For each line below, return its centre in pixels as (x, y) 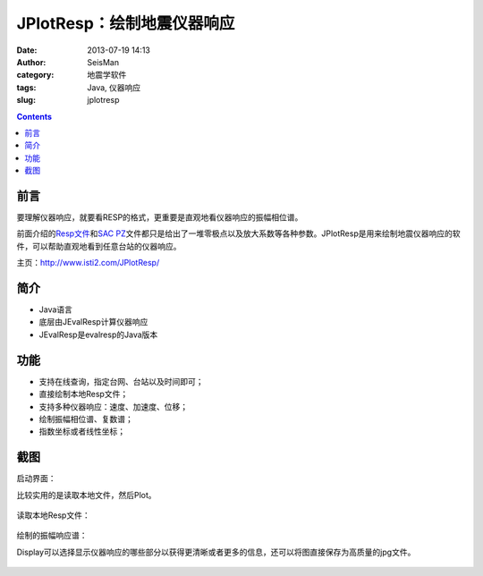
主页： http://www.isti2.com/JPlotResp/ (88, 263)
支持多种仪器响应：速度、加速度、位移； (113, 406)
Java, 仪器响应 (114, 87)
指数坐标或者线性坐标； (82, 432)
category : (35, 75)
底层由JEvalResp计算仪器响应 (93, 322)
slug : (26, 100)
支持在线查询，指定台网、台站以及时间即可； (121, 381)
